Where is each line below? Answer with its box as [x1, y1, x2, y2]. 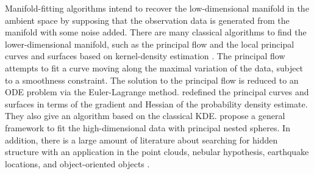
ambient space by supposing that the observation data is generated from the [5, 13, 290, 26]
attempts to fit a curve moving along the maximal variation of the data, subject [5, 61, 304, 74]
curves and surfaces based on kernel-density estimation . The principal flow [5, 49, 285, 62]
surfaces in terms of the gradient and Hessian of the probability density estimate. [5, 97, 308, 110]
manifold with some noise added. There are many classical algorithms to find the [5, 26, 307, 38]
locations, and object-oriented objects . [5, 157, 150, 170]
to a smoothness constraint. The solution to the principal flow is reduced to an [5, 73, 299, 86]
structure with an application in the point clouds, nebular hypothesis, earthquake [5, 145, 309, 158]
